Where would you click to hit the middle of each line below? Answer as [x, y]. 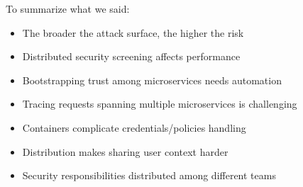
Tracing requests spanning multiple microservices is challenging [160, 104]
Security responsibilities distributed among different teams [149, 175]
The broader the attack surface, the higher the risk [133, 32]
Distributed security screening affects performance [131, 56]
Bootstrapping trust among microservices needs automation [152, 80]
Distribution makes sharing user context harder [125, 151]
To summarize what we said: [68, 8]
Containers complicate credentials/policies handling [134, 127]
